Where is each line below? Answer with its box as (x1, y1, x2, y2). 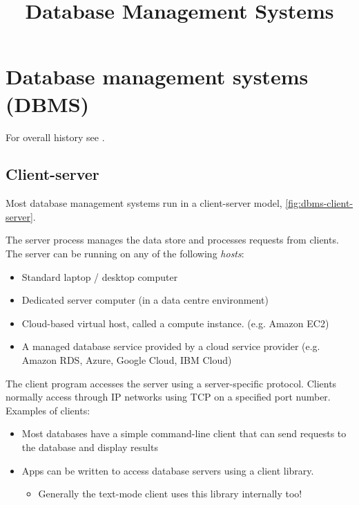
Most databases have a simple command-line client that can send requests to (21, 426, 347, 441)
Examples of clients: (6, 403, 90, 417)
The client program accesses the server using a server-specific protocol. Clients (6, 376, 337, 390)
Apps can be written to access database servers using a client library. (21, 463, 314, 477)
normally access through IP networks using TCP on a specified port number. (6, 389, 331, 404)
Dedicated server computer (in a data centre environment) (21, 293, 269, 307)
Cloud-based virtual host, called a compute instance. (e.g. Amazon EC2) (21, 315, 329, 330)
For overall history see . (6, 129, 105, 144)
